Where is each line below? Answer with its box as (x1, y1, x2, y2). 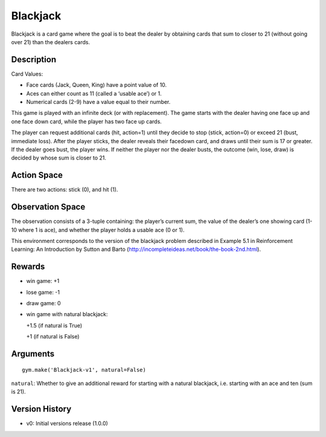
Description (11, 54, 57, 65)
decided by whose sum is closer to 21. (11, 154, 107, 161)
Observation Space (11, 202, 86, 212)
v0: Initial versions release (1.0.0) (26, 420, 108, 427)
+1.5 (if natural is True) (26, 322, 83, 329)
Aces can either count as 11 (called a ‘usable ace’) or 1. (26, 89, 162, 97)
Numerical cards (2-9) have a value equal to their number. (26, 99, 171, 106)
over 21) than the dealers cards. (11, 38, 91, 45)
